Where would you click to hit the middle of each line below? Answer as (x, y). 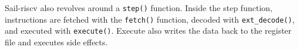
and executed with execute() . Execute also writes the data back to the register (148, 31)
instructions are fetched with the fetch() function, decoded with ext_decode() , (150, 19)
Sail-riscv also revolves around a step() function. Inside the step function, (139, 8)
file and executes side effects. (56, 42)
